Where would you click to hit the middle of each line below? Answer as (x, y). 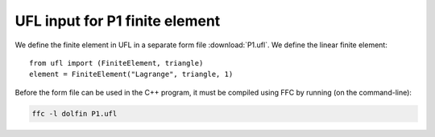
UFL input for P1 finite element (118, 21)
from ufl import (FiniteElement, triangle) (116, 63)
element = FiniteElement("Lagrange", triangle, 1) (131, 75)
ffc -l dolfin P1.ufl (75, 113)
